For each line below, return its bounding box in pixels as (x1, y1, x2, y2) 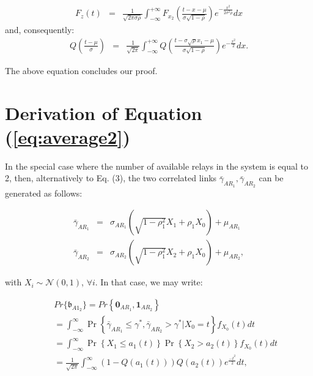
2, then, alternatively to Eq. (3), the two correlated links (5, 171, 217, 184)
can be (259, 171, 284, 184)
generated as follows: (5, 186, 83, 199)
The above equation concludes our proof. (5, 64, 158, 77)
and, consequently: (5, 23, 75, 36)
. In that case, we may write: (95, 276, 203, 288)
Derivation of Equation (5, 100, 202, 125)
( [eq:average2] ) (5, 124, 131, 149)
